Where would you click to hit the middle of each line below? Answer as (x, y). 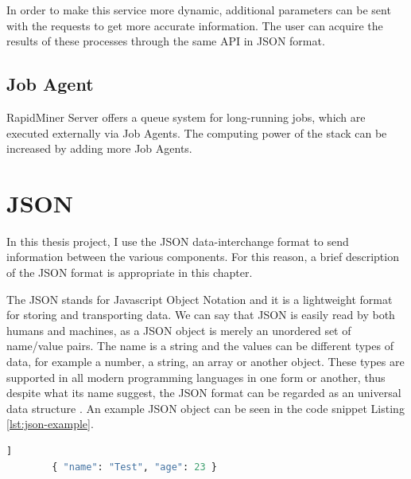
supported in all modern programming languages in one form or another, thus (196, 377)
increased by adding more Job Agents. (99, 148)
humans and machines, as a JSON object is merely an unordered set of (179, 330)
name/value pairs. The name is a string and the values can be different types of (200, 346)
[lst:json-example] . (50, 424)
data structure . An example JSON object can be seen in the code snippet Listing (205, 408)
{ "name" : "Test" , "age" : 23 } (134, 467)
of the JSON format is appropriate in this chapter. (130, 273)
